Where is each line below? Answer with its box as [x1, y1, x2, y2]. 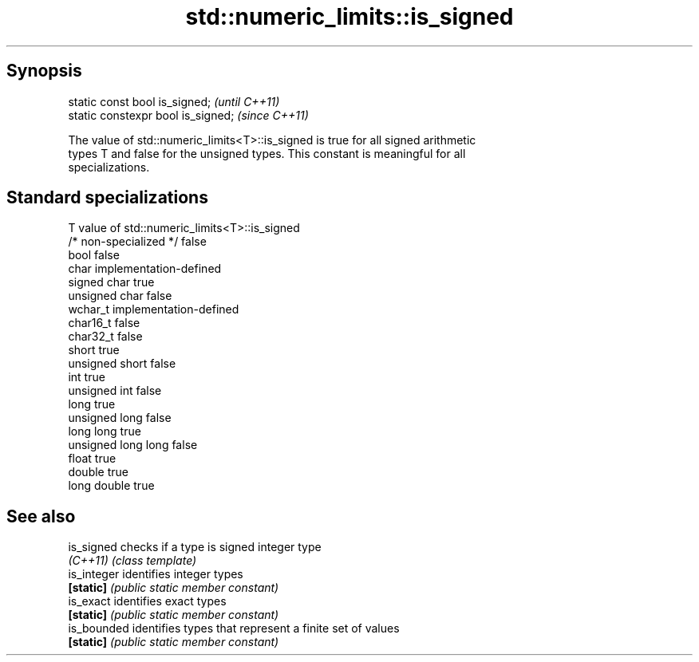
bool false [68, 248, 120, 262]
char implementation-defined [68, 262, 222, 276]
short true [68, 343, 120, 357]
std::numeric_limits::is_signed [185, 3, 514, 30]
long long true [68, 424, 141, 439]
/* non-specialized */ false [68, 234, 207, 249]
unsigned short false [68, 357, 176, 371]
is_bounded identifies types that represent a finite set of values [68, 621, 400, 636]
